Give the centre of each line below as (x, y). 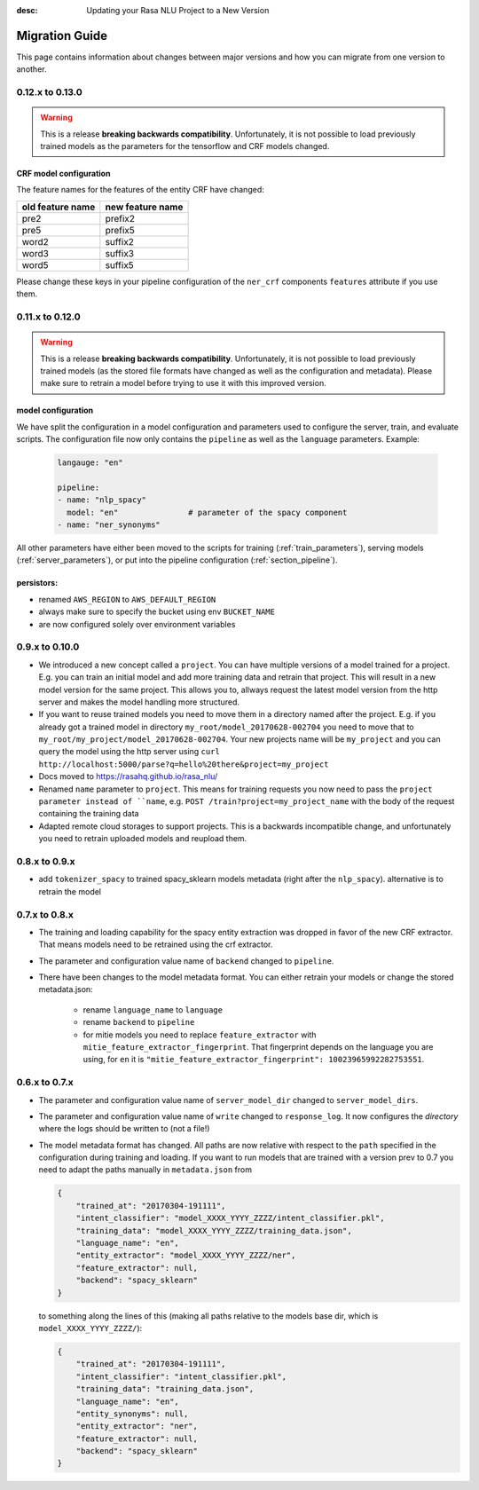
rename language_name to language (153, 1009)
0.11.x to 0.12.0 (49, 317)
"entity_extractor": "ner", (137, 1426)
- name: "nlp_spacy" (102, 500)
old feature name (59, 207)
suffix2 (120, 241)
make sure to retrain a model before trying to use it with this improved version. (184, 383)
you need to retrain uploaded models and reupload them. (143, 839)
